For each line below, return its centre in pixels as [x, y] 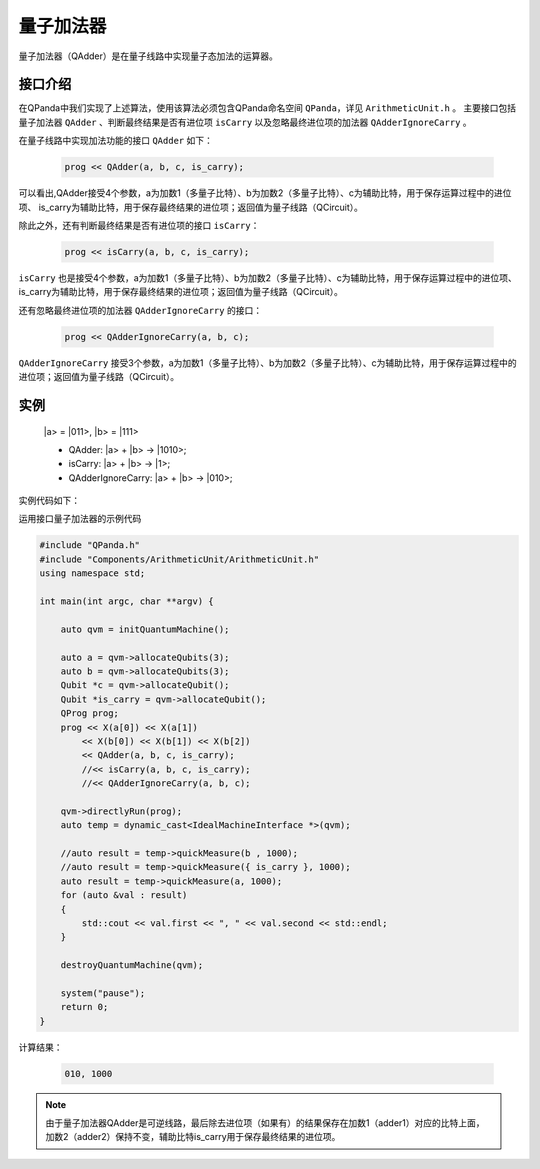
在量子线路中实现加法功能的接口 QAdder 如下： [116, 141]
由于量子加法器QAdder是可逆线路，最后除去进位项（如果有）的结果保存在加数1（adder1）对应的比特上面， [265, 1123]
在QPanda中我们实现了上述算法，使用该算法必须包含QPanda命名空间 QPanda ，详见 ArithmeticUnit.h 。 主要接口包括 [267, 108]
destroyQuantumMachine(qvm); [132, 965]
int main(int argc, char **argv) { [126, 601]
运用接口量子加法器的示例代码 [80, 519]
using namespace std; [92, 573]
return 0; [84, 1007]
